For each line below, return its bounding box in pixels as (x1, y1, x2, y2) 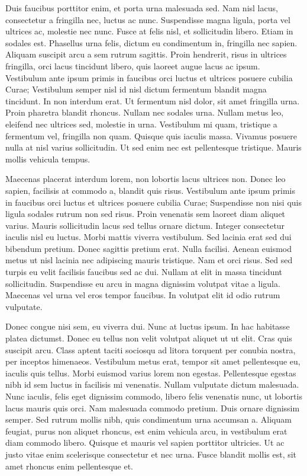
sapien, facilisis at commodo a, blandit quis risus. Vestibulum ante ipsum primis (5, 184, 296, 196)
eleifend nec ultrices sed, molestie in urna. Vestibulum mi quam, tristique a (5, 117, 277, 130)
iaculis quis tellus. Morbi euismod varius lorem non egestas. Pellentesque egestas (5, 366, 296, 379)
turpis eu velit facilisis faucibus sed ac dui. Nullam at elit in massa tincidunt (5, 266, 283, 278)
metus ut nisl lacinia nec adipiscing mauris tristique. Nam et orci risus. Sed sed (5, 254, 293, 266)
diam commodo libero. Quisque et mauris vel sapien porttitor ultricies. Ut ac (5, 436, 285, 449)
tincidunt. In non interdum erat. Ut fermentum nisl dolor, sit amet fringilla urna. (5, 94, 300, 107)
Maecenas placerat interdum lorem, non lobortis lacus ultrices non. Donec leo (5, 172, 286, 185)
